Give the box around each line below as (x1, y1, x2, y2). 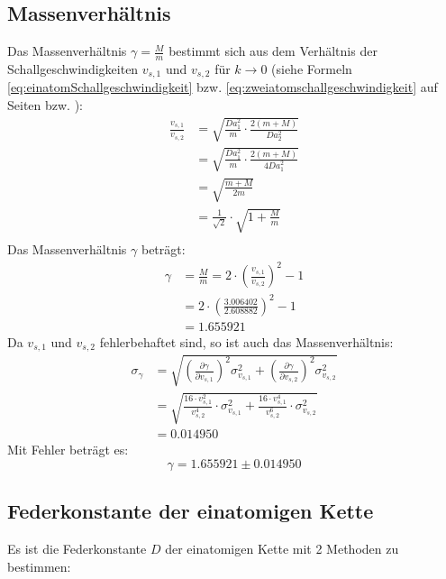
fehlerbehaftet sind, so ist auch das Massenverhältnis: (99, 332, 394, 351)
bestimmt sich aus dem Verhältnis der (168, 41, 378, 60)
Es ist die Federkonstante (7, 539, 147, 558)
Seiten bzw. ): (7, 96, 83, 115)
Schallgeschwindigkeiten (7, 60, 139, 78)
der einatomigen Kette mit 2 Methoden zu (165, 539, 399, 558)
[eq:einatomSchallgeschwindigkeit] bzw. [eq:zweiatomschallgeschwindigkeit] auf (7, 78, 438, 96)
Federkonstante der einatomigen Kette (7, 497, 374, 525)
